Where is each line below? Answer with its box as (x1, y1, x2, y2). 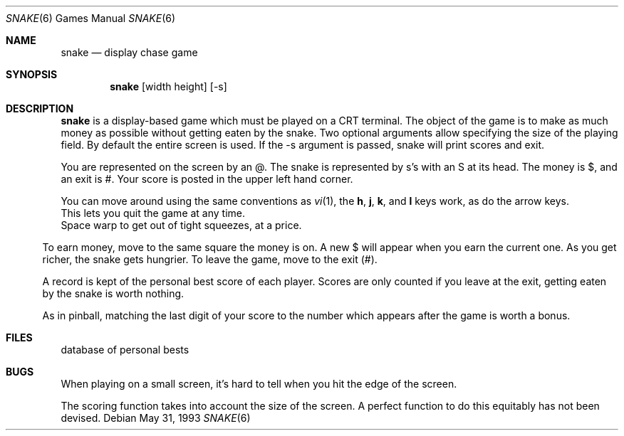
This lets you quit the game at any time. (61, 207, 246, 219)
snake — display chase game (61, 46, 198, 58)
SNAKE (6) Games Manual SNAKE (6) (6, 12, 176, 24)
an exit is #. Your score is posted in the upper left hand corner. (61, 173, 353, 185)
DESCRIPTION (6, 102, 74, 115)
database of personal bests (61, 344, 189, 356)
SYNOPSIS (6, 68, 58, 80)
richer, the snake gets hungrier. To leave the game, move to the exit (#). (42, 253, 378, 265)
